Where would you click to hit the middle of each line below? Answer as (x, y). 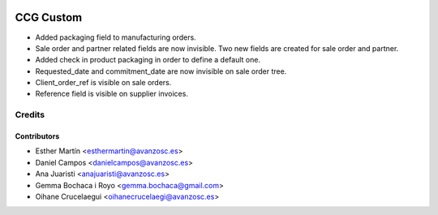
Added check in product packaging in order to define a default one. (148, 60)
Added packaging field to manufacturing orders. (116, 37)
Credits (30, 115)
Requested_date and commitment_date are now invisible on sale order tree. (161, 71)
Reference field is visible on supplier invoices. (112, 94)
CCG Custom (49, 17)
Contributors (37, 136)
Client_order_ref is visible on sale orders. (103, 83)
